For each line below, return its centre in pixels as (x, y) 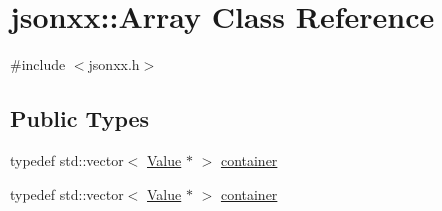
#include (38, 64)
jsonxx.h (114, 64)
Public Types (80, 118)
